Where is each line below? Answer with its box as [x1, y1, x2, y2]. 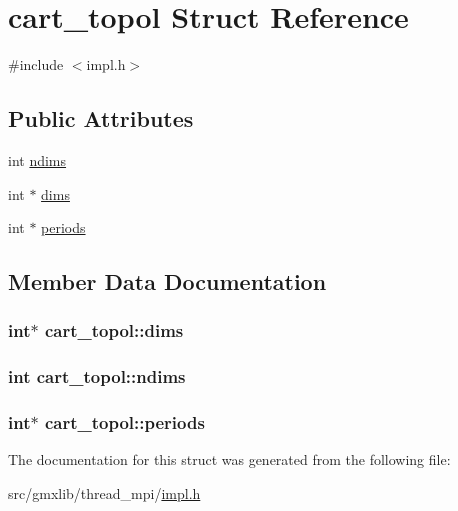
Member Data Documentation [8, 266, 327, 297]
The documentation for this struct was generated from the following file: [8, 449, 451, 470]
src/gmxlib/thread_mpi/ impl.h [8, 482, 201, 503]
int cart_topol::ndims [8, 364, 186, 389]
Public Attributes [8, 103, 194, 134]
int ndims [8, 149, 67, 170]
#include [8, 54, 64, 75]
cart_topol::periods [44, 410, 205, 435]
